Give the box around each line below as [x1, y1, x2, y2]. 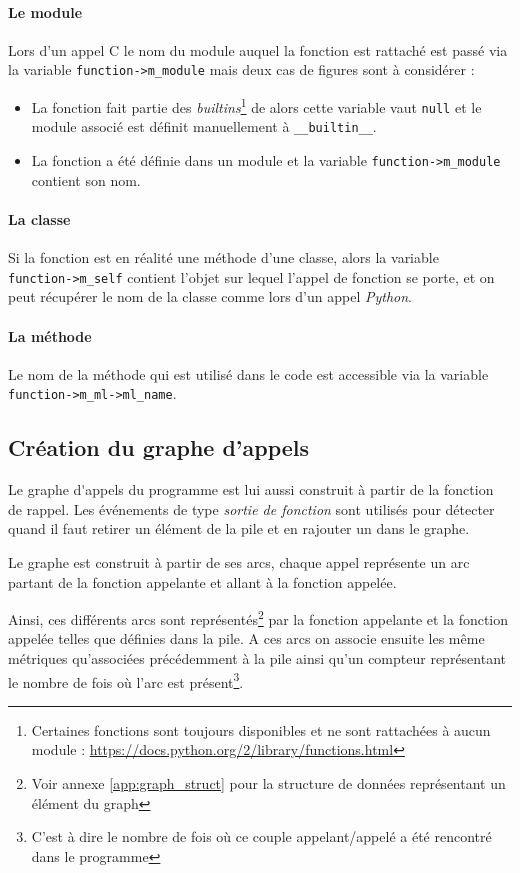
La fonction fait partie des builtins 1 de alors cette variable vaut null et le [31, 94, 482, 117]
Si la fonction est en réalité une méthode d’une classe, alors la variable [8, 247, 439, 268]
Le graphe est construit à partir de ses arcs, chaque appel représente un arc [8, 551, 470, 572]
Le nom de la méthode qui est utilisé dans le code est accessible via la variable [8, 363, 489, 384]
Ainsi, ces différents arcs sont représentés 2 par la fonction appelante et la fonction [8, 606, 509, 629]
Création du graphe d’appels [8, 432, 310, 463]
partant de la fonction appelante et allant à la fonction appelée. [8, 571, 397, 592]
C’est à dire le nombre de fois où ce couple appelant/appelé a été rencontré [31, 826, 492, 847]
